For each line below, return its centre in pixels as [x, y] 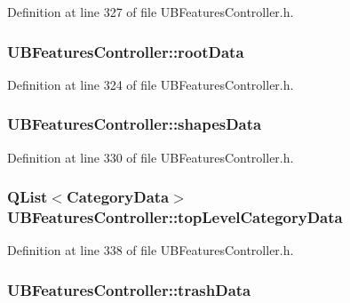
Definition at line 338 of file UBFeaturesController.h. [151, 250]
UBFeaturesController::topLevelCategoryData [175, 217]
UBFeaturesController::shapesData [135, 124]
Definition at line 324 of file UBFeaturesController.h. [151, 84]
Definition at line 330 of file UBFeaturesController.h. [151, 157]
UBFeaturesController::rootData [126, 51]
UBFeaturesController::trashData [129, 289]
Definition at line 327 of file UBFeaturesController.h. [151, 12]
